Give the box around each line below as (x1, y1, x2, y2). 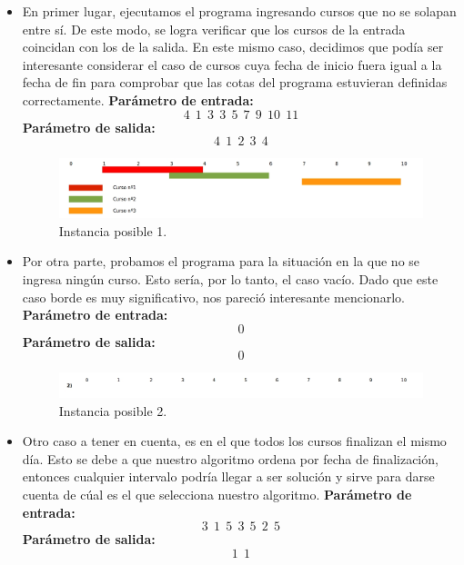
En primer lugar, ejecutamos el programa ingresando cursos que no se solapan (22, 2, 457, 20)
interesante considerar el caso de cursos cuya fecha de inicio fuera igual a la (22, 55, 442, 74)
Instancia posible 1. (58, 221, 167, 240)
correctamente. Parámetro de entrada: (22, 90, 254, 109)
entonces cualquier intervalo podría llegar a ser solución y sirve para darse (22, 467, 435, 486)
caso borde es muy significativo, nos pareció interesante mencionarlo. (22, 287, 405, 306)
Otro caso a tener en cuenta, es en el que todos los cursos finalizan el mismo (22, 431, 447, 451)
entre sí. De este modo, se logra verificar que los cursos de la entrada (22, 19, 406, 38)
